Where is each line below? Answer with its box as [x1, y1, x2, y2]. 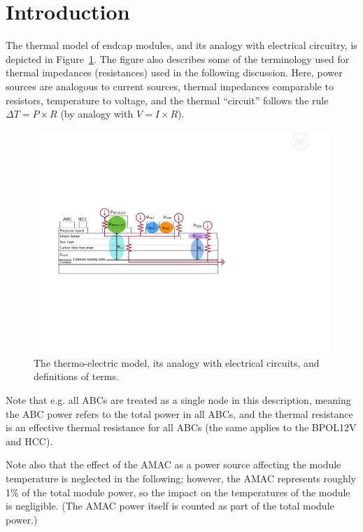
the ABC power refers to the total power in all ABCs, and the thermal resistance [6, 406, 353, 421]
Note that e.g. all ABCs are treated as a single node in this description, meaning [6, 393, 351, 407]
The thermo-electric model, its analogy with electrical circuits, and [34, 355, 320, 370]
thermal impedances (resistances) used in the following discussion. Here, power [6, 65, 343, 80]
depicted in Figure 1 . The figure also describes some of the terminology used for [6, 51, 350, 66]
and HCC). [6, 433, 53, 448]
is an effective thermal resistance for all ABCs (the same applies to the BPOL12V [6, 420, 357, 435]
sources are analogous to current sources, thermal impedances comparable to [6, 78, 334, 93]
